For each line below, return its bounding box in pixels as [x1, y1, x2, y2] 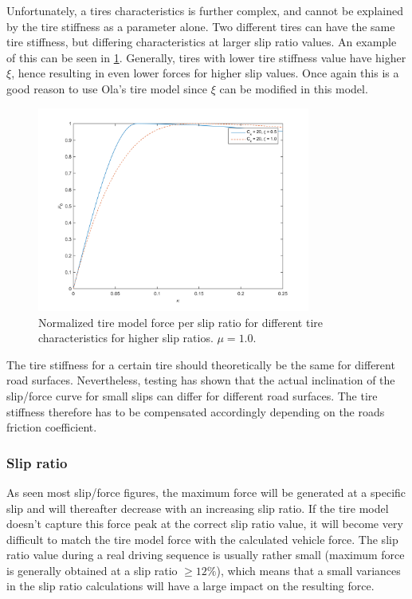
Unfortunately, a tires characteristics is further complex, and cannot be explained [6, 2, 403, 18]
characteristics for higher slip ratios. [38, 329, 214, 346]
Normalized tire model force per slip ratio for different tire [38, 313, 323, 330]
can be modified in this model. [219, 80, 368, 97]
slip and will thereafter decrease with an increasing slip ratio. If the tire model [6, 499, 389, 516]
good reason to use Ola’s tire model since [6, 80, 207, 97]
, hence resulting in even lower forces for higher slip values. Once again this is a [11, 65, 399, 81]
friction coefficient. [6, 419, 97, 435]
